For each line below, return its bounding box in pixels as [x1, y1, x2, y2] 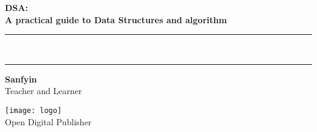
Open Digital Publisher [5, 115, 92, 128]
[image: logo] [5, 106, 62, 115]
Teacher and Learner [5, 84, 82, 97]
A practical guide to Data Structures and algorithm [5, 13, 227, 26]
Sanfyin [5, 72, 37, 85]
